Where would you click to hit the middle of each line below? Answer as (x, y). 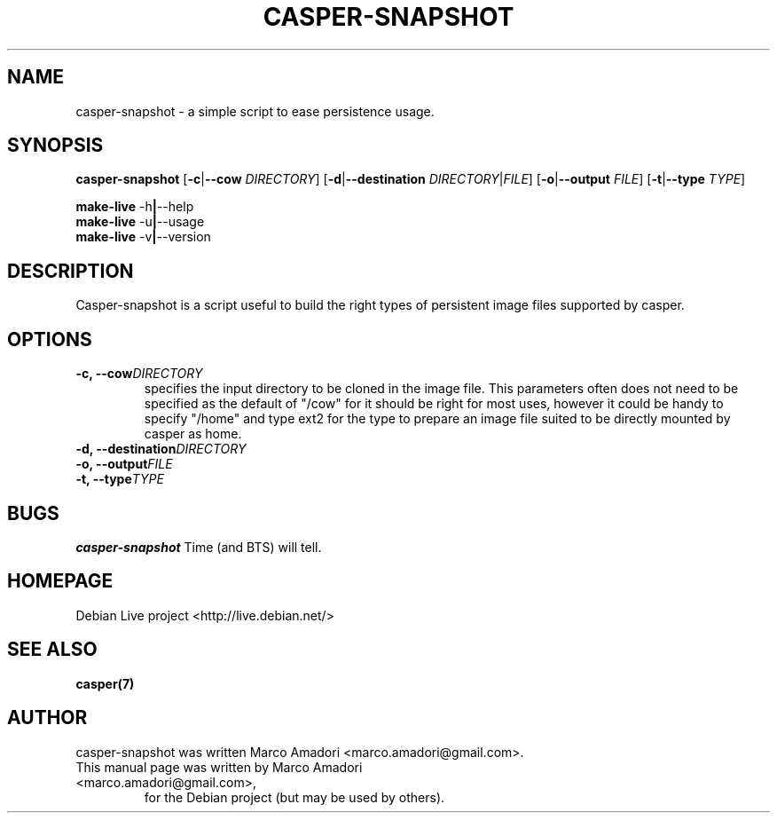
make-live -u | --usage (140, 222)
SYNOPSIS (55, 146)
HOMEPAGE (60, 581)
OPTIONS (50, 339)
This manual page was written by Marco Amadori (219, 767)
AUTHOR (47, 718)
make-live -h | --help (135, 207)
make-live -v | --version (143, 237)
